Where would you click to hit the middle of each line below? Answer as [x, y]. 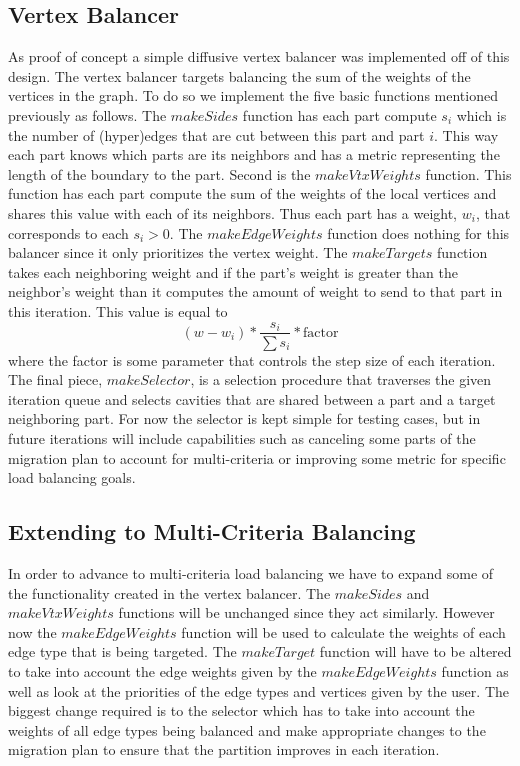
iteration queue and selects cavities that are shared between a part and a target [252, 398]
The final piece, [55, 379]
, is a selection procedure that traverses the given [341, 379]
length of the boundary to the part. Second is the [159, 173]
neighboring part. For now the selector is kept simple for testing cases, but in [244, 418]
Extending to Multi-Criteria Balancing [212, 531]
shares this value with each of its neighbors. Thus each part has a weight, [233, 212]
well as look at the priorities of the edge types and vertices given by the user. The [258, 690]
